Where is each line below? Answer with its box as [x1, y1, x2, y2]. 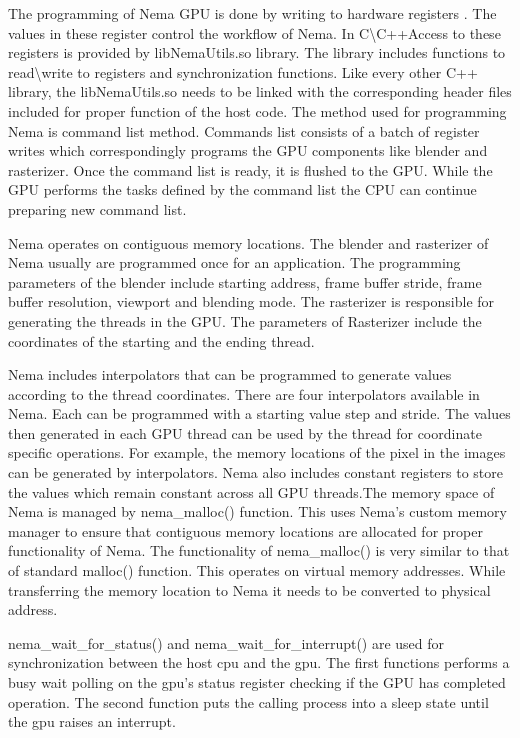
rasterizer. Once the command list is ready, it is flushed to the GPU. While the [8, 159, 493, 180]
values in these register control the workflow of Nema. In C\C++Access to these [8, 22, 501, 43]
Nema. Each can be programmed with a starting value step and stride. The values [8, 403, 511, 424]
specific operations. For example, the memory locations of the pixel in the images [8, 442, 506, 463]
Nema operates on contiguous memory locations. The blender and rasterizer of [8, 232, 489, 253]
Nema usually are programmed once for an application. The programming [8, 252, 461, 273]
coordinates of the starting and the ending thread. [8, 330, 315, 351]
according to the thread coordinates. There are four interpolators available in [8, 383, 480, 404]
